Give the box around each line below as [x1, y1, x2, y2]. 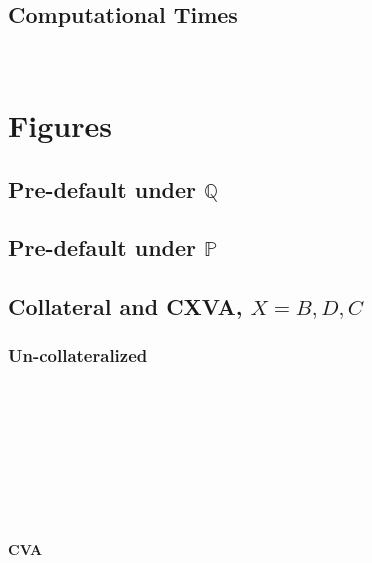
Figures [8, 104, 112, 145]
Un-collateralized [8, 343, 148, 368]
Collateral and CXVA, [8, 291, 243, 322]
